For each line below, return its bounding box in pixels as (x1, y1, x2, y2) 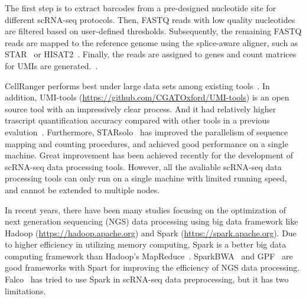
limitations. (5, 284, 46, 297)
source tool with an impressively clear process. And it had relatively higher (5, 102, 276, 115)
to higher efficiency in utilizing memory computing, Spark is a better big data (5, 238, 287, 251)
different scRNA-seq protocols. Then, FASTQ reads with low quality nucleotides (5, 13, 295, 25)
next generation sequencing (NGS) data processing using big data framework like (5, 215, 298, 227)
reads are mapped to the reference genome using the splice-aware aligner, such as (5, 36, 298, 48)
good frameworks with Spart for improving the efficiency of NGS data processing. (5, 261, 300, 274)
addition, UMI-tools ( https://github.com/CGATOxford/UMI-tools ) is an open (5, 91, 289, 103)
